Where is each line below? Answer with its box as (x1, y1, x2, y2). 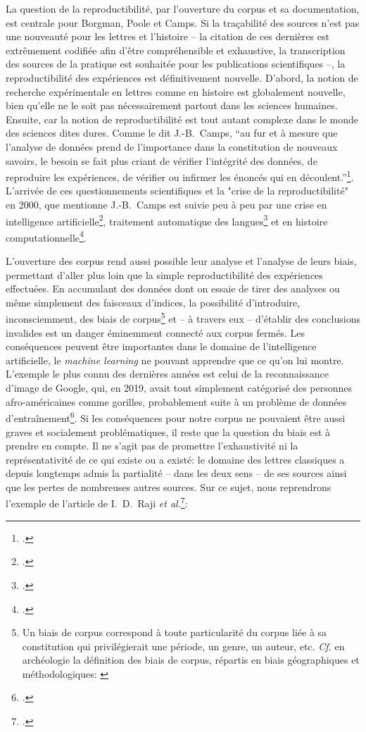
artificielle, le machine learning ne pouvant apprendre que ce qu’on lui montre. (6, 352, 344, 367)
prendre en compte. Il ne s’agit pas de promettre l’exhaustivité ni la (6, 438, 298, 453)
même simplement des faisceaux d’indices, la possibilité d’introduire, (6, 294, 301, 309)
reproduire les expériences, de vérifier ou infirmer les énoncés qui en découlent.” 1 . (6, 168, 354, 184)
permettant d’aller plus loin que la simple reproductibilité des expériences (6, 267, 323, 282)
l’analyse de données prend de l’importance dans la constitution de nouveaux (6, 139, 338, 154)
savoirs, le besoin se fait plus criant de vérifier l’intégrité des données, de (6, 153, 317, 168)
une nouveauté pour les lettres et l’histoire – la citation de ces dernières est (6, 29, 329, 44)
